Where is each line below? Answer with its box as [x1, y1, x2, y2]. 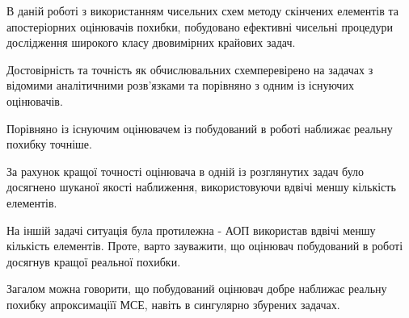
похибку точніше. [6, 136, 92, 153]
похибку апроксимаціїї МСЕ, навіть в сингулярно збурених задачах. [6, 295, 340, 312]
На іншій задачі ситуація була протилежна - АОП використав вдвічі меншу [6, 221, 376, 238]
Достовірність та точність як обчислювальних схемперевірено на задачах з [6, 61, 373, 77]
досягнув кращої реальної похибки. [6, 253, 181, 270]
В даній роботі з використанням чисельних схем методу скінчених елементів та [6, 2, 399, 19]
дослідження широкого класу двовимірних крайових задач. [6, 34, 296, 51]
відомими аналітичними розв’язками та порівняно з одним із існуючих [6, 77, 354, 94]
